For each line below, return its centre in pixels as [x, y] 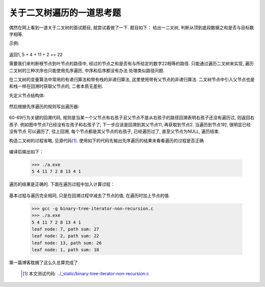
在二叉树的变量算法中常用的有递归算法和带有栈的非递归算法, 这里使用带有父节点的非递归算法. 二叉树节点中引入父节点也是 [132, 79]
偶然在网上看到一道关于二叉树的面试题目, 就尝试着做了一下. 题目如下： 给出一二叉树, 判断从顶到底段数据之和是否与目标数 [132, 28]
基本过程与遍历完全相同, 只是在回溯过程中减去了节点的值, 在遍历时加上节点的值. [90, 195]
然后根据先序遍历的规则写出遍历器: [44, 107]
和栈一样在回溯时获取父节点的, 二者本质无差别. [56, 86]
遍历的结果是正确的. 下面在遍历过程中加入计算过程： [62, 184]
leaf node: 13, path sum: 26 [67, 243]
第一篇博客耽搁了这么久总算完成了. [44, 262]
